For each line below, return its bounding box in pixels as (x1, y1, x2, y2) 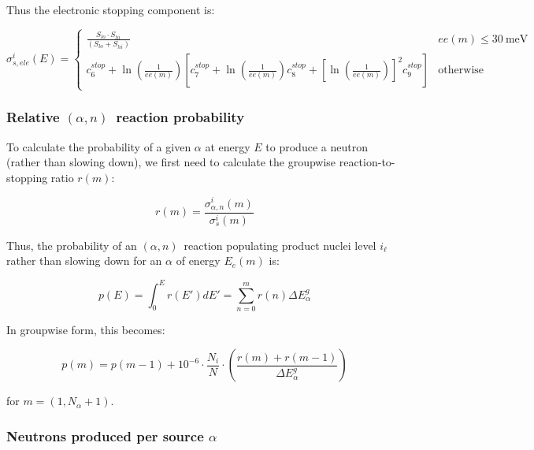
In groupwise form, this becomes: (6, 321, 165, 337)
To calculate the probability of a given (6, 138, 191, 154)
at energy (205, 138, 250, 154)
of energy (176, 252, 221, 269)
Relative (6, 107, 60, 127)
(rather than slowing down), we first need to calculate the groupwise (6, 154, 336, 170)
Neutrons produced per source (6, 426, 204, 445)
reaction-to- (339, 154, 395, 170)
